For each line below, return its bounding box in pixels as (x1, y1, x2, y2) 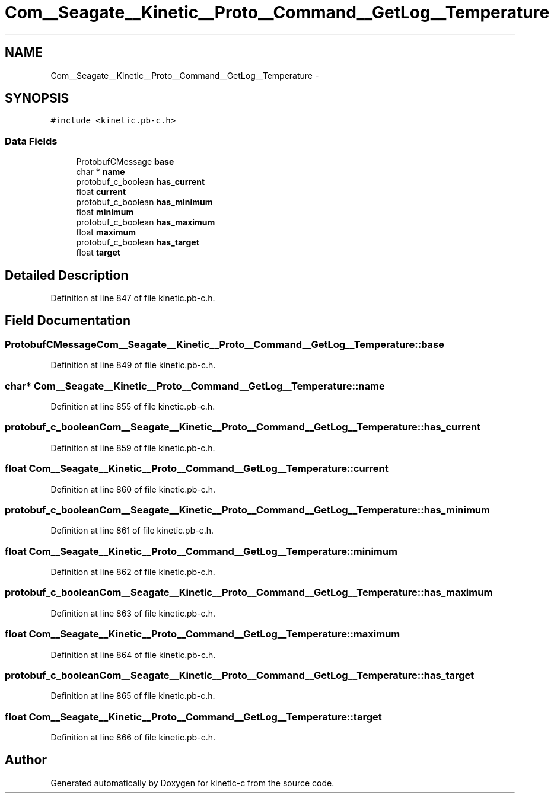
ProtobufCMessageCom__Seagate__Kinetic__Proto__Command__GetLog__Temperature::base (5, 338, 445, 350)
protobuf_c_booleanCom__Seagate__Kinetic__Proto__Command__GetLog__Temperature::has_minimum (5, 503, 490, 516)
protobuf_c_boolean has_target (76, 237, 199, 248)
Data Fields (5, 135, 58, 147)
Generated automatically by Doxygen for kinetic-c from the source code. (50, 777, 335, 788)
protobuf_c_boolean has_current (76, 177, 205, 187)
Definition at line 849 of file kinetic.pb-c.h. (50, 360, 216, 371)
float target (76, 247, 120, 258)
